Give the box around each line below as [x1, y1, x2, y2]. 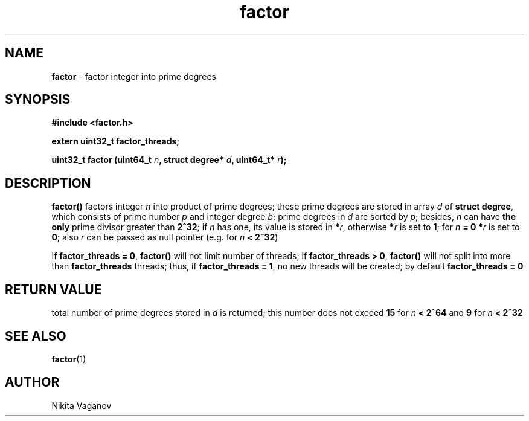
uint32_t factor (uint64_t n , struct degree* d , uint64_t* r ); [51, 155, 287, 166]
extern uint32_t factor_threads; [51, 136, 180, 147]
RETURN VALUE [5, 281, 102, 297]
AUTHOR [5, 374, 60, 390]
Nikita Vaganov [51, 400, 112, 411]
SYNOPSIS [5, 92, 71, 108]
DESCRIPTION [5, 175, 91, 191]
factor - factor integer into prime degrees [51, 71, 216, 82]
